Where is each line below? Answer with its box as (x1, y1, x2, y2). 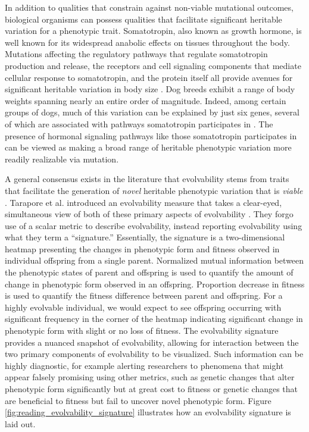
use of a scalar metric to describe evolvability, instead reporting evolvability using (5, 219, 302, 231)
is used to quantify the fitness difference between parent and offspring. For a (5, 289, 283, 302)
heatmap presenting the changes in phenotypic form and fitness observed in (5, 242, 280, 255)
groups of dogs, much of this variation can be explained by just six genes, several (5, 106, 299, 118)
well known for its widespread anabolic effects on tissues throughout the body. (5, 36, 290, 48)
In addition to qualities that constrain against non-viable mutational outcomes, (5, 1, 294, 13)
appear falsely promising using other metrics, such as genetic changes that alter (5, 371, 295, 383)
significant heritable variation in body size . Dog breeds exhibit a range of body (5, 83, 295, 95)
